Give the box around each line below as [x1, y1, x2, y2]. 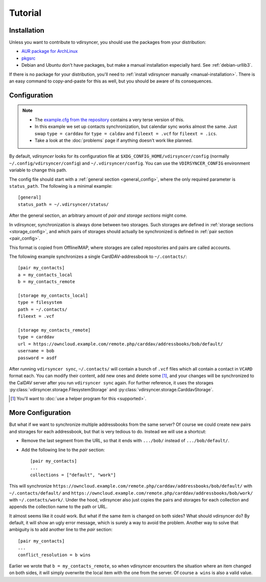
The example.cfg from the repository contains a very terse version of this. [34, 117, 185, 123]
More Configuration [9, 409, 71, 417]
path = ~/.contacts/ [18, 306, 67, 312]
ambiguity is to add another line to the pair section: [9, 527, 113, 533]
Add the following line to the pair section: [21, 447, 105, 453]
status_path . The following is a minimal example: [9, 183, 113, 189]
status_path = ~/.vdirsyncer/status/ [18, 202, 109, 207]
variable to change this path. [9, 167, 67, 173]
